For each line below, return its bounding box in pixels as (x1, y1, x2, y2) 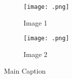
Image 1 (24, 17, 48, 27)
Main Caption (4, 65, 46, 76)
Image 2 (24, 49, 48, 59)
